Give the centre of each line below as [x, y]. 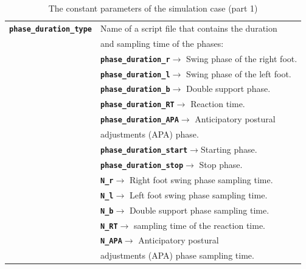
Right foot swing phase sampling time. [201, 179]
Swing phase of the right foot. [242, 58]
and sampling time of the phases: [162, 43]
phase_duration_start [144, 150]
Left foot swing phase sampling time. [198, 194]
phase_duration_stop [142, 165]
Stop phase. [221, 164]
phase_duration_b [135, 90]
